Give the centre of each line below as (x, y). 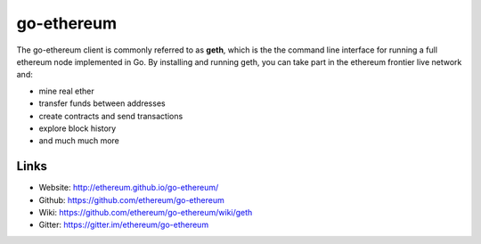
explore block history (77, 128)
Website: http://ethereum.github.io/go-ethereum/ (129, 188)
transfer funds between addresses (102, 103)
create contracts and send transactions (111, 116)
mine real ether (67, 91)
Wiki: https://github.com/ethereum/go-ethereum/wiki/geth (146, 212)
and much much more (79, 141)
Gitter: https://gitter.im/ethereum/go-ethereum (124, 225)
